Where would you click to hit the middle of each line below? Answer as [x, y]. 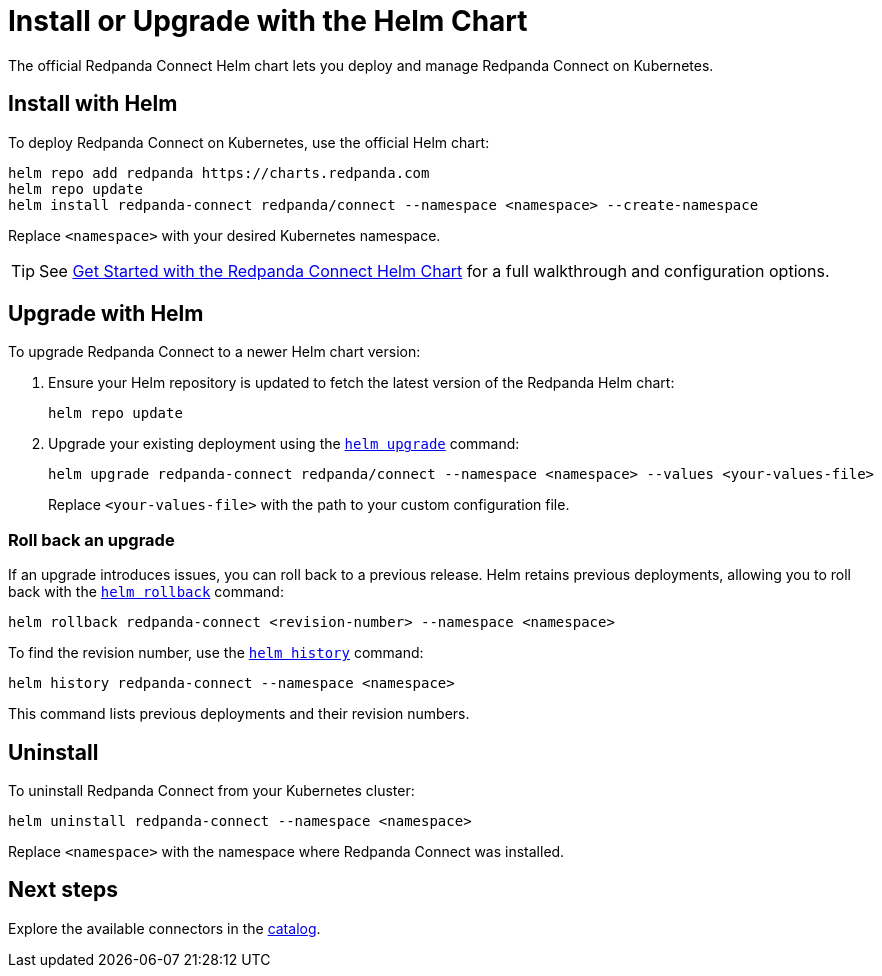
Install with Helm [93, 104]
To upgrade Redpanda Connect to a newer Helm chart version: [214, 352]
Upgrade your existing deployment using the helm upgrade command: [284, 444]
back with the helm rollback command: [146, 592]
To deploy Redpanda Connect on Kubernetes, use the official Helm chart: [249, 142]
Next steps [63, 890]
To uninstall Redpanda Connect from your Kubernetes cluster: [211, 791]
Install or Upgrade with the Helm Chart [268, 21]
